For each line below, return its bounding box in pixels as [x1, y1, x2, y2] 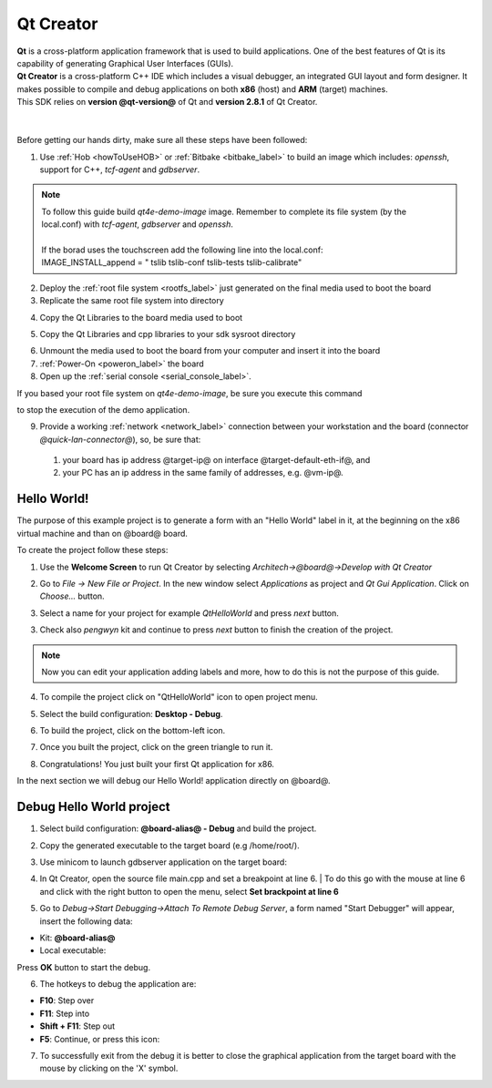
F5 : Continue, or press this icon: [39, 1033, 160, 1044]
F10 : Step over [39, 995, 95, 1006]
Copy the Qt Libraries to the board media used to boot [39, 312, 243, 323]
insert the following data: [39, 916, 133, 927]
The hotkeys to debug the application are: [39, 979, 197, 990]
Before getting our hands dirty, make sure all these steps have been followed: [16, 135, 308, 146]
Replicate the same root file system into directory [39, 295, 225, 306]
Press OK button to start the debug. [16, 961, 150, 972]
